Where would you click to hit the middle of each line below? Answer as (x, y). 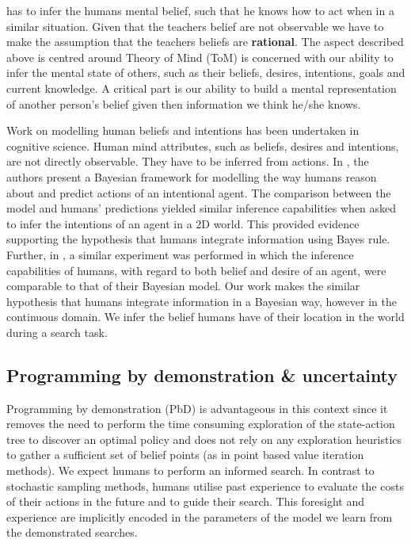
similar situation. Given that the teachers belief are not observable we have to (195, 26)
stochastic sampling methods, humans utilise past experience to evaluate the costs (205, 486)
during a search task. (57, 332)
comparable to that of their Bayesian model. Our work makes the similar (183, 286)
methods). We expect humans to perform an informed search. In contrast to (190, 470)
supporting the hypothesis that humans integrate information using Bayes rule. (198, 239)
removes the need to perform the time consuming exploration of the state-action (201, 424)
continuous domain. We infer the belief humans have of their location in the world (205, 317)
